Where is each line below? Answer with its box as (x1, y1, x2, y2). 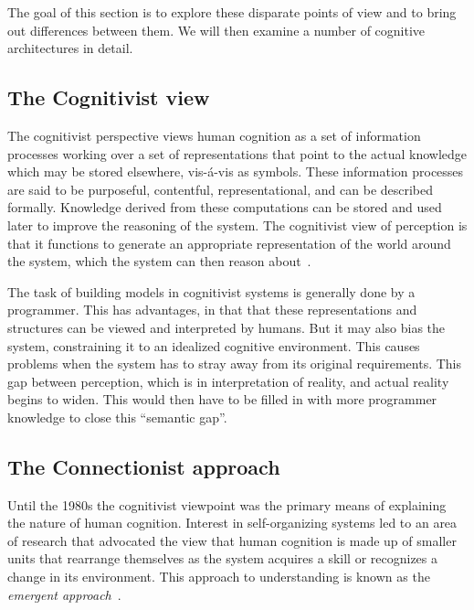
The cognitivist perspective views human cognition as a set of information (7, 125, 421, 144)
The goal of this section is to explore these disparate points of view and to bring (7, 3, 457, 21)
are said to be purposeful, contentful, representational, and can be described (7, 179, 434, 198)
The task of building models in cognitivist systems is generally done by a (7, 282, 416, 301)
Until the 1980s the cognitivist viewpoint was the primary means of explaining (7, 495, 447, 514)
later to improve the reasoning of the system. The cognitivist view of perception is (7, 215, 468, 234)
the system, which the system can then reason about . (7, 251, 311, 271)
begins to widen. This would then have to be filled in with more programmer (7, 390, 437, 409)
